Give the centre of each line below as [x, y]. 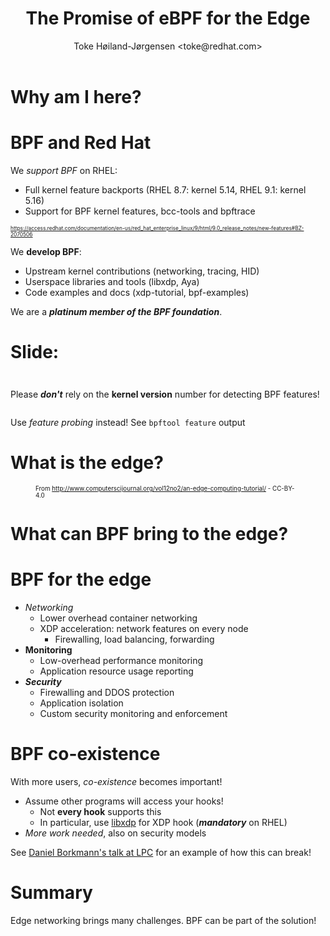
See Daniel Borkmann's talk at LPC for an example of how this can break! [161, 853]
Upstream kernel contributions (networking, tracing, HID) [142, 271]
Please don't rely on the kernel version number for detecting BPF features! [165, 394]
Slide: [35, 352]
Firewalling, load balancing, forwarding [134, 639]
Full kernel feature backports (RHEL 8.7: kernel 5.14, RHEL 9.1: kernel [165, 189]
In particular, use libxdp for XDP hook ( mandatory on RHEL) [163, 823]
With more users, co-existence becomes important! [116, 782]
